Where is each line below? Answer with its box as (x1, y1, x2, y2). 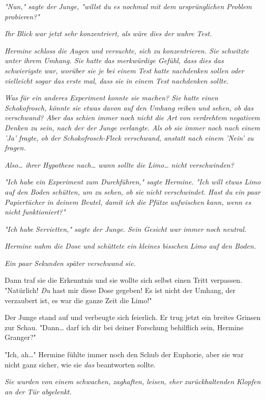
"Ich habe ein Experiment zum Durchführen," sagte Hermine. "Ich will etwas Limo (5, 176, 261, 187)
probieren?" (5, 11, 40, 21)
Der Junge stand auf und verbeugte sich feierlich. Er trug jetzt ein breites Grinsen (5, 312, 261, 323)
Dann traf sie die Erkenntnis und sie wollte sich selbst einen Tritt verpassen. (5, 275, 243, 285)
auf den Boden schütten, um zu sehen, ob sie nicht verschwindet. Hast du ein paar (5, 186, 261, 197)
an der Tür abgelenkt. (5, 386, 72, 396)
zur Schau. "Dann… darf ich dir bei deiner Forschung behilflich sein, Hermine (5, 322, 244, 332)
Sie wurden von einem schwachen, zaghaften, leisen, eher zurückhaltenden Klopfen (5, 376, 261, 387)
